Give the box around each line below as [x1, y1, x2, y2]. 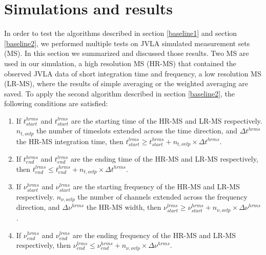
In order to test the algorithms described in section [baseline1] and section [4, 28, 237, 38]
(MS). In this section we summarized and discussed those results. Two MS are [4, 48, 249, 58]
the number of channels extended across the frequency [77, 191, 248, 202]
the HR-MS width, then [86, 202, 161, 212]
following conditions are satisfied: [4, 98, 108, 109]
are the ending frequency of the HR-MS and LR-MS [72, 229, 236, 240]
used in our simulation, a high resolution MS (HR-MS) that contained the [4, 57, 236, 68]
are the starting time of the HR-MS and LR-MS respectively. [71, 115, 262, 126]
